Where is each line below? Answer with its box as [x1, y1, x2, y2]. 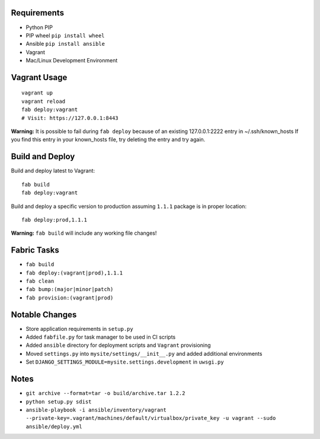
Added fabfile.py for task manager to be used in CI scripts [25, 333, 176, 341]
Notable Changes [11, 309, 77, 320]
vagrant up [21, 90, 53, 96]
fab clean [25, 277, 55, 285]
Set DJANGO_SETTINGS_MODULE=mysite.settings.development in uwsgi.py [25, 358, 225, 365]
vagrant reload [21, 98, 66, 105]
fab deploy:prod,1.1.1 [21, 216, 88, 223]
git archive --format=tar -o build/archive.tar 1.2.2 [25, 390, 185, 397]
